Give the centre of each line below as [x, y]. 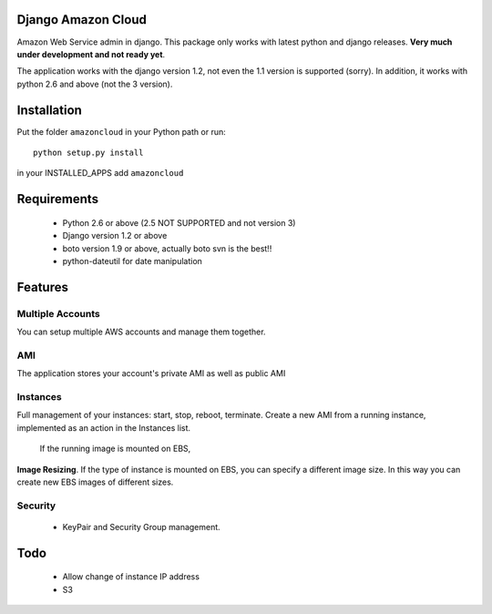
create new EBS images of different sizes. [95, 482]
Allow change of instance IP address [131, 577]
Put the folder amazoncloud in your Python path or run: [122, 131]
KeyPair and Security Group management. [141, 527]
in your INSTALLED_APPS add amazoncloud [100, 173]
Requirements [58, 199]
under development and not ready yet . [91, 54]
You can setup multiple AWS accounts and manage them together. [141, 332]
